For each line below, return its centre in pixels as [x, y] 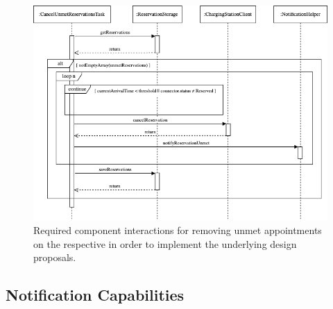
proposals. [55, 257]
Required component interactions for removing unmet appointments [178, 229]
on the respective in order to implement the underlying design [165, 243]
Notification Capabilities [95, 295]
